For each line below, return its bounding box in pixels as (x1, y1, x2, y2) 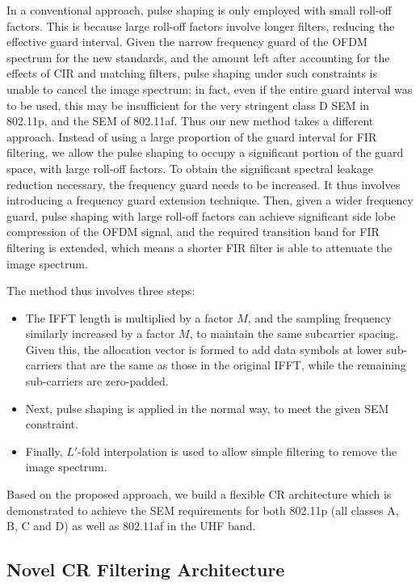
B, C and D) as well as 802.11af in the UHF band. (6, 517, 256, 534)
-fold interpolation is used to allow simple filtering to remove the (78, 442, 397, 459)
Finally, (25, 442, 63, 459)
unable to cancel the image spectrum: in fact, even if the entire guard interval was (6, 80, 413, 97)
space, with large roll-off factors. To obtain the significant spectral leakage (6, 159, 373, 176)
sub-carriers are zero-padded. (25, 373, 169, 390)
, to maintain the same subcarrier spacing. (189, 325, 399, 342)
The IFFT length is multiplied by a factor (25, 309, 233, 326)
